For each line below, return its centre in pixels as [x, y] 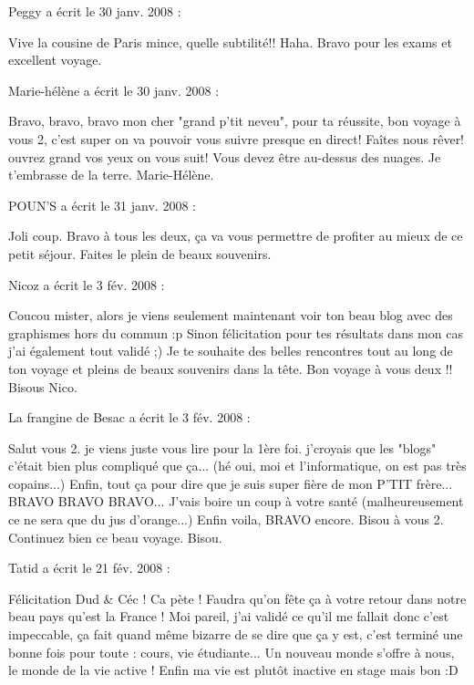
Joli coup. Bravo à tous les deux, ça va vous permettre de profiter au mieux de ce [236, 236]
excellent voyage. [55, 60]
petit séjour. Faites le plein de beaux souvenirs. [140, 253]
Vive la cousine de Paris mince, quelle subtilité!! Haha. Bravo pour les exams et [230, 42]
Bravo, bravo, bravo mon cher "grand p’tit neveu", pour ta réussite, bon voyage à [235, 121]
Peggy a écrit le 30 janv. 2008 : [95, 11]
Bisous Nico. [43, 386]
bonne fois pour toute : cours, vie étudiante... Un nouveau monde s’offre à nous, [232, 652]
